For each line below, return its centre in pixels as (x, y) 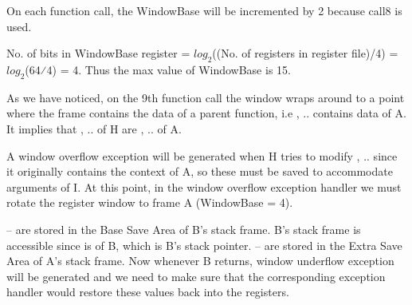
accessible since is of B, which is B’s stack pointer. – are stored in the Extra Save (204, 245)
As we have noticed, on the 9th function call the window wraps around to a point (206, 97)
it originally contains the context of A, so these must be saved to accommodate (200, 171)
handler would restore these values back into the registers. (148, 292)
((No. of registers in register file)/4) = (305, 53)
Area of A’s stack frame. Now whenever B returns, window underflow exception (200, 261)
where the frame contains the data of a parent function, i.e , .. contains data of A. (206, 113)
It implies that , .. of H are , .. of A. (94, 128)
